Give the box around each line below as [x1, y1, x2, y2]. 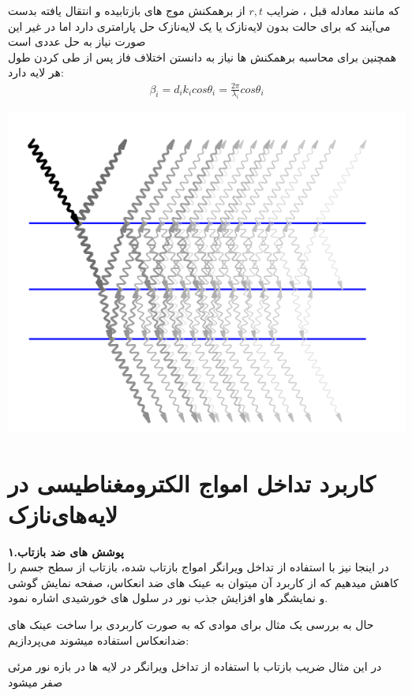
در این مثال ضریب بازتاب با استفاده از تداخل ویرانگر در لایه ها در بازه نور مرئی [8, 658, 382, 675]
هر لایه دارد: [8, 64, 64, 80]
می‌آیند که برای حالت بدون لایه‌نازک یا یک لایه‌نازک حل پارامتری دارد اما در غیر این [8, 17, 391, 34]
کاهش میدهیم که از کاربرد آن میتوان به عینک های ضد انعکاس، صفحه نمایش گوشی [8, 574, 399, 590]
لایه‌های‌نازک [8, 497, 118, 529]
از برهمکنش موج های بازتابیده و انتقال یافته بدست [8, 2, 245, 18]
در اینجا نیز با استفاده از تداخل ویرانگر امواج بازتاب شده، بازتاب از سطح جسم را [8, 559, 389, 575]
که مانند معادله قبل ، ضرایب [266, 2, 400, 18]
